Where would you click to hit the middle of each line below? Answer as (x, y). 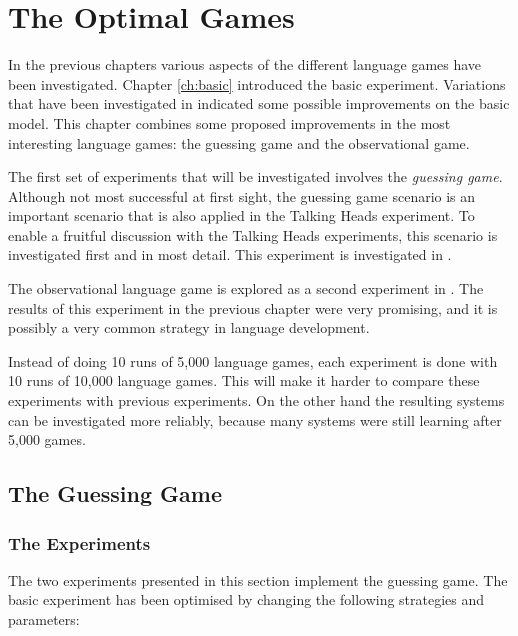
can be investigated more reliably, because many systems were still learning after (255, 419)
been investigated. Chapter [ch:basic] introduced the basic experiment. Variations (257, 83)
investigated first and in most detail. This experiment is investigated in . (230, 254)
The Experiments (79, 542)
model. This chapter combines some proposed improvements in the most (229, 122)
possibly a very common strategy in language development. (189, 327)
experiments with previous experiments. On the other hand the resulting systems (256, 400)
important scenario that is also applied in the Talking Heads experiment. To (241, 215)
